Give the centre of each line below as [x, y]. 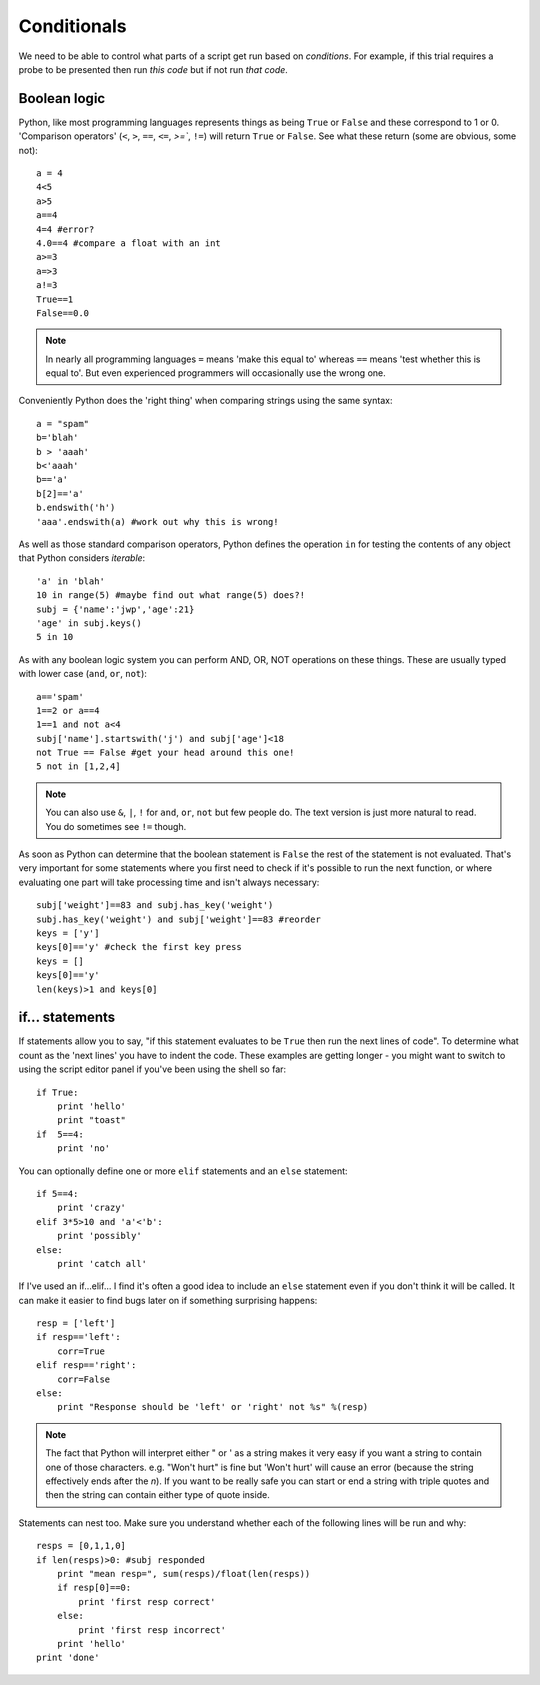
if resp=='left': [78, 1337]
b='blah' [57, 438]
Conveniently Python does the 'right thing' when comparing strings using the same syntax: [205, 401]
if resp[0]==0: [94, 1588]
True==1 [55, 299]
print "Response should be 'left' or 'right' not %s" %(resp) [212, 1407]
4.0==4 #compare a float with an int [129, 243]
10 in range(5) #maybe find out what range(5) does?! [170, 595]
